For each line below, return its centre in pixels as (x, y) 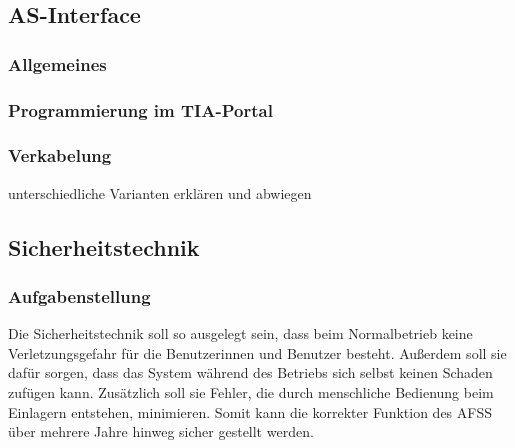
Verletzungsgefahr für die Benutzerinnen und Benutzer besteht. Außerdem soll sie (257, 352)
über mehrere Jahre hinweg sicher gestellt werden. (161, 431)
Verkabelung (60, 155)
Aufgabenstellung (79, 295)
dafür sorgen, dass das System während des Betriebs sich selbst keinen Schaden (250, 372)
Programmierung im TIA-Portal (140, 109)
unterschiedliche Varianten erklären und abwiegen (160, 192)
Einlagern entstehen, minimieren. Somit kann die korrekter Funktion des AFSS (250, 411)
